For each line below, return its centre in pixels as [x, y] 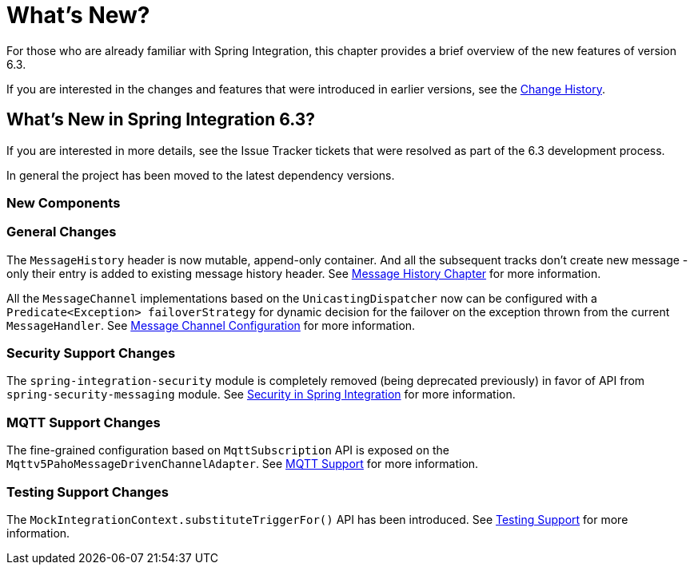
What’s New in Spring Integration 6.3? [161, 120]
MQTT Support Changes [84, 422]
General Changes [62, 232]
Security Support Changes [91, 353]
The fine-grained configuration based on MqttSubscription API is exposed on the [228, 450]
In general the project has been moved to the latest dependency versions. [201, 175]
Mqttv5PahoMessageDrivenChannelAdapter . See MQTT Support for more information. [243, 464]
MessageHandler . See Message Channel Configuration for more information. [211, 325]
